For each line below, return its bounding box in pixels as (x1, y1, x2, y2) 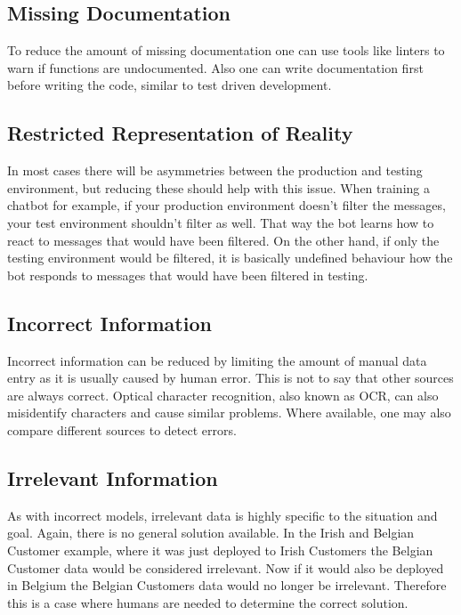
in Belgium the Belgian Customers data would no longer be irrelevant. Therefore (7, 576, 447, 595)
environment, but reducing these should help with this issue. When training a (7, 178, 430, 197)
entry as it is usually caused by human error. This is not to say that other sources (7, 368, 454, 387)
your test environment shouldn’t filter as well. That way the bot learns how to (7, 213, 434, 231)
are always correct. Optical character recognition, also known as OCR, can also (7, 385, 439, 404)
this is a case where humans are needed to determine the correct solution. (7, 593, 408, 611)
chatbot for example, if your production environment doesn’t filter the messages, (7, 196, 446, 214)
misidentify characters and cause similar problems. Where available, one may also (7, 403, 451, 422)
